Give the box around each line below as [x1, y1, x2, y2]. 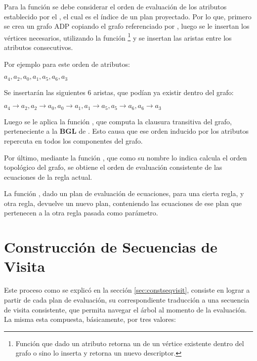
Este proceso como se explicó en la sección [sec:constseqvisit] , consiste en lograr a [4, 285, 250, 295]
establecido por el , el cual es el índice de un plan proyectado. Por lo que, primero [4, 11, 252, 21]
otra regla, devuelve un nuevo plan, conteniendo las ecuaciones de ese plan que [4, 198, 242, 208]
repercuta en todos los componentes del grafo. [4, 135, 143, 146]
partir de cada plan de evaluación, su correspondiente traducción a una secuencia [4, 294, 250, 305]
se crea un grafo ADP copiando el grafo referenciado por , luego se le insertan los [4, 21, 250, 31]
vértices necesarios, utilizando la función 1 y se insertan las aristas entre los [4, 31, 232, 43]
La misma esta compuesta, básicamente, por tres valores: [4, 314, 176, 324]
